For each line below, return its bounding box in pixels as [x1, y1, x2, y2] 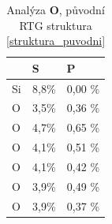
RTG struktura [19, 17, 92, 33]
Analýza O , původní [6, 2, 105, 17]
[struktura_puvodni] [6, 32, 106, 49]
